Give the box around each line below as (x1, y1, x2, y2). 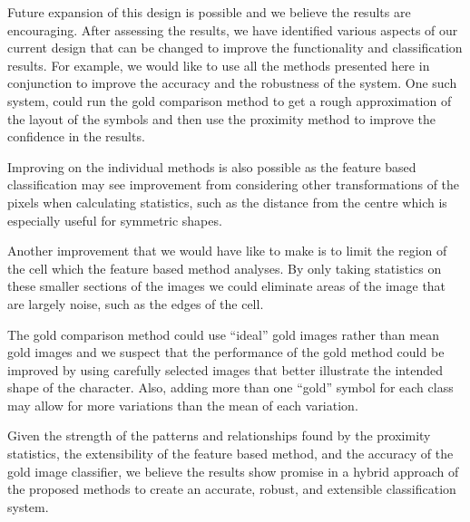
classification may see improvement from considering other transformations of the (7, 175, 460, 194)
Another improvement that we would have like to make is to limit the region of (7, 241, 447, 260)
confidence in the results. (7, 127, 145, 146)
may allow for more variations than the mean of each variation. (7, 395, 358, 414)
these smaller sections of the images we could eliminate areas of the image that (7, 276, 446, 295)
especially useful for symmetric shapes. (7, 210, 222, 229)
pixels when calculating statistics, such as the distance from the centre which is (7, 192, 447, 211)
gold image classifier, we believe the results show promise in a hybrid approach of (7, 461, 459, 480)
